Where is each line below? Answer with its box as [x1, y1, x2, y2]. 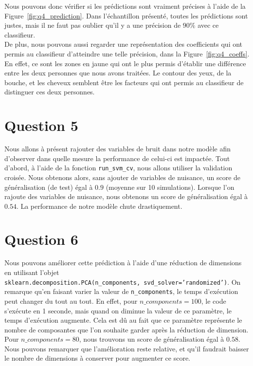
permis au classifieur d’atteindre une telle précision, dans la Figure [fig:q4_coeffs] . [4, 48, 250, 58]
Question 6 [4, 229, 78, 249]
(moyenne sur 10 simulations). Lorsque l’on [106, 182, 235, 192]
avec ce [198, 20, 219, 30]
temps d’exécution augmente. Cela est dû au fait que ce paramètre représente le [4, 315, 242, 325]
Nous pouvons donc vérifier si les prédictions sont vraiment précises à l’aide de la [4, 1, 246, 11]
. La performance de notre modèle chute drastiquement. [16, 201, 182, 211]
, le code [201, 295, 226, 306]
